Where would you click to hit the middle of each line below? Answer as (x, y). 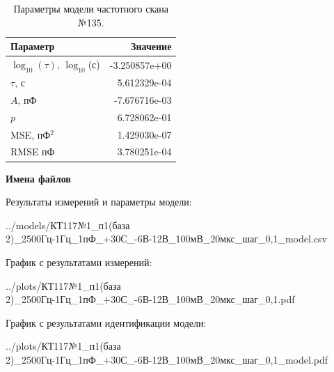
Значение (151, 46)
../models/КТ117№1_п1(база (68, 225)
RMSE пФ (33, 152)
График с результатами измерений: (79, 262)
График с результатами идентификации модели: (106, 322)
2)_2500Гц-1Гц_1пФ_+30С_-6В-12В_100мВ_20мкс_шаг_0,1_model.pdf (167, 359)
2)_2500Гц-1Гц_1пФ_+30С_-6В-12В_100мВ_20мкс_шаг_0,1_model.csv (166, 239)
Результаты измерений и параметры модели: (99, 202)
